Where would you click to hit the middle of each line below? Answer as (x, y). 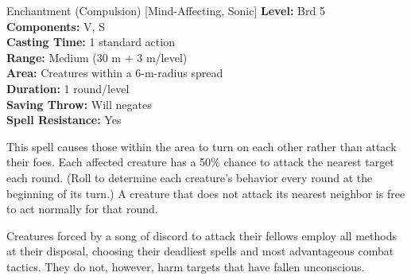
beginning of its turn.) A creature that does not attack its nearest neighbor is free (206, 193)
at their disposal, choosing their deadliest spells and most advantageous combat (200, 251)
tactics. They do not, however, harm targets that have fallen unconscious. (186, 266)
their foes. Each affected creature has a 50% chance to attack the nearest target (200, 162)
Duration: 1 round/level (68, 88)
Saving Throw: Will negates (79, 104)
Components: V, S (56, 26)
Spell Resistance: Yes (64, 120)
